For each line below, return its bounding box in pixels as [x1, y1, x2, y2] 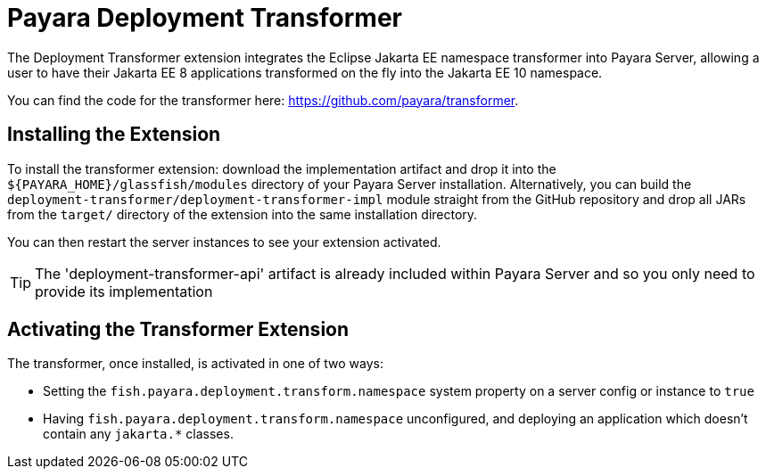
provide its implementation [35, 282, 213, 300]
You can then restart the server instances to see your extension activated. [7, 234, 441, 250]
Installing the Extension [7, 123, 221, 146]
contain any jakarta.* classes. [43, 426, 234, 442]
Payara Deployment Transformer [7, 3, 402, 33]
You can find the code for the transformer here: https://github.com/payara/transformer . [7, 92, 519, 108]
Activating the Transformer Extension [7, 318, 350, 341]
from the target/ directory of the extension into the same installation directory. [7, 206, 478, 222]
